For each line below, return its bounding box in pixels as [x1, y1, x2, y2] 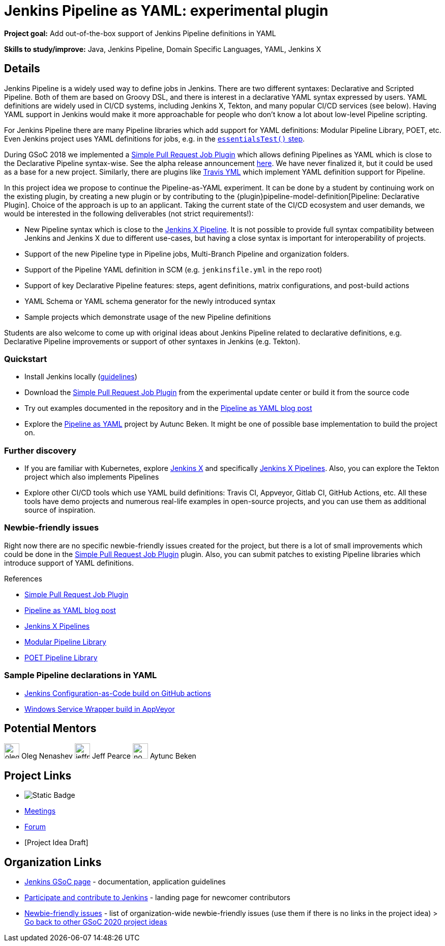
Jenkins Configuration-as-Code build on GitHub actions [24, 688, 211, 698]
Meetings [24, 806, 56, 816]
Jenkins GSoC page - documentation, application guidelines [24, 877, 226, 886]
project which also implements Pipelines [24, 472, 159, 482]
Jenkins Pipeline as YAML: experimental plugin [4, 2, 329, 19]
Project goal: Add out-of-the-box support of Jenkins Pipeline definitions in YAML [4, 29, 276, 38]
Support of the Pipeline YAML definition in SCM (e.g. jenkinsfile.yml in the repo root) [24, 265, 322, 274]
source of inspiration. [24, 506, 96, 515]
